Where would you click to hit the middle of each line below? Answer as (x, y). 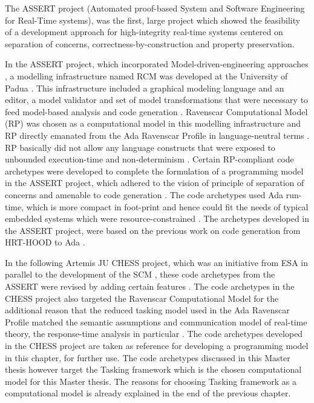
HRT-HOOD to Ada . (45, 242)
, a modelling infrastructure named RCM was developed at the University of (146, 75)
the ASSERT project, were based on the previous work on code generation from (153, 230)
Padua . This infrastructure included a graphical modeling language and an (145, 88)
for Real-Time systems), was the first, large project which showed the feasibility (153, 20)
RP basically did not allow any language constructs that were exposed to (140, 147)
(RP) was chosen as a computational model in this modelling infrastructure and (153, 123)
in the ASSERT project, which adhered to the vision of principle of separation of (155, 183)
